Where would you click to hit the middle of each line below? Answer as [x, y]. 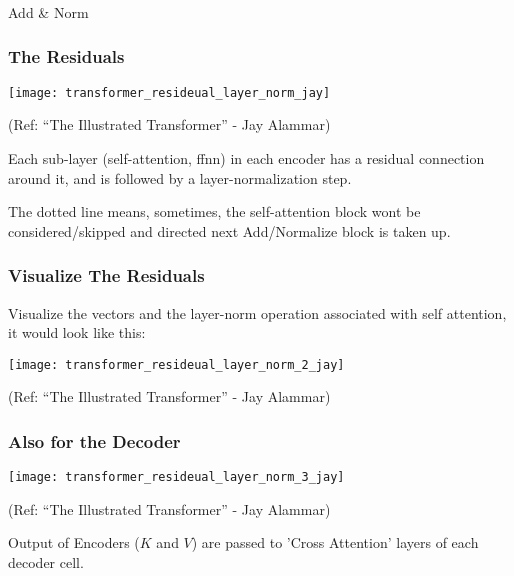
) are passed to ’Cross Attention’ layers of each [335, 542]
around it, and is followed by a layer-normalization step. [180, 177]
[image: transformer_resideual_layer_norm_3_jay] [176, 477]
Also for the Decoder [94, 440]
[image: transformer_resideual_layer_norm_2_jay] [176, 364]
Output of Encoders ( [74, 542]
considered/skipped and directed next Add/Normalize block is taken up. [229, 230]
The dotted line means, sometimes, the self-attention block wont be [214, 211]
